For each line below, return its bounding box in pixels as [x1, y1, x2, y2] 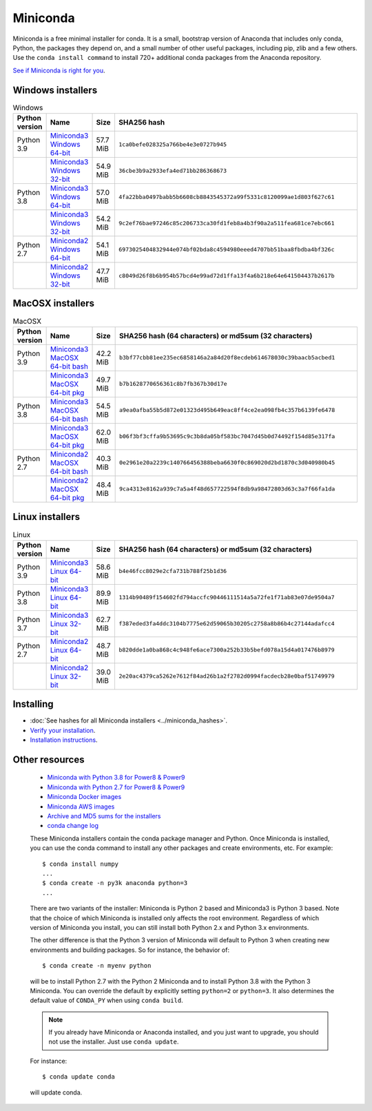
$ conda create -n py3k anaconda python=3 [42, 879, 188, 887]
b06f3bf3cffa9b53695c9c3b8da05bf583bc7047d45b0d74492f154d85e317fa [118, 433, 335, 440]
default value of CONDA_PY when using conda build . [30, 996, 184, 1005]
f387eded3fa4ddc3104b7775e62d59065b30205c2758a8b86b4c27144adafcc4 [118, 620, 335, 627]
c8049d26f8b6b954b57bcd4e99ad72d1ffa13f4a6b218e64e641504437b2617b [118, 272, 335, 279]
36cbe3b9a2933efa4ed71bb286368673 [118, 167, 227, 174]
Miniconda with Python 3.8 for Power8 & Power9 [47, 773, 185, 782]
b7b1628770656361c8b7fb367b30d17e [118, 380, 227, 388]
